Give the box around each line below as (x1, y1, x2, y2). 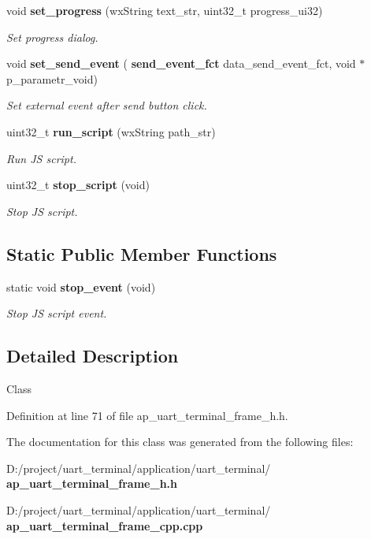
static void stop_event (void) (6, 278, 156, 295)
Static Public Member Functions (6, 241, 277, 266)
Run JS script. (6, 150, 76, 166)
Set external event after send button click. (6, 97, 207, 113)
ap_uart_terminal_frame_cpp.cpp (6, 517, 203, 533)
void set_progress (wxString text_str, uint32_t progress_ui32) (6, 2, 323, 18)
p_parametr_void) (6, 70, 98, 87)
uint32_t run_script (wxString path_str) (6, 123, 216, 139)
